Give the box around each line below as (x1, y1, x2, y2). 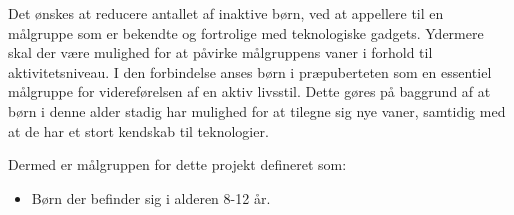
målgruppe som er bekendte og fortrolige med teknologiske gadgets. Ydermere (8, 22, 484, 43)
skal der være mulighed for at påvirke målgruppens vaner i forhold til (8, 42, 433, 63)
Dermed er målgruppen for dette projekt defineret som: (8, 154, 347, 175)
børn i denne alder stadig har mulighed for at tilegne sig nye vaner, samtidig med (8, 100, 506, 121)
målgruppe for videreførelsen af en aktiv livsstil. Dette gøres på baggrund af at (8, 81, 491, 102)
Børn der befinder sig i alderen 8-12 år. (31, 187, 271, 208)
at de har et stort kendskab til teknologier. (8, 120, 269, 141)
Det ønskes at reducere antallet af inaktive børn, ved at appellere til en (8, 3, 444, 23)
